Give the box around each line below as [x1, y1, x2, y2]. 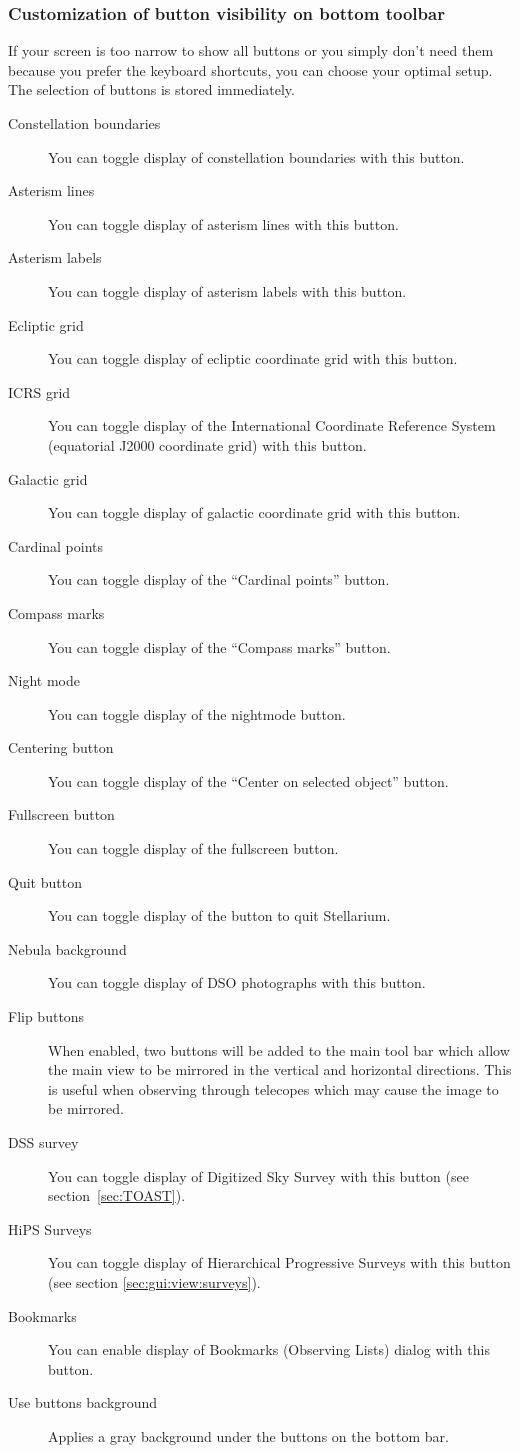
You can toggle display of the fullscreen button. [48, 838, 339, 859]
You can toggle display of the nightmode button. [48, 703, 346, 724]
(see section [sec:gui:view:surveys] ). [48, 1271, 261, 1292]
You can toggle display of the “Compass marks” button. [48, 636, 391, 657]
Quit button [8, 871, 82, 892]
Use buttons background [8, 1392, 158, 1413]
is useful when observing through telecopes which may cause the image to [48, 1078, 499, 1099]
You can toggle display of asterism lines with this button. [48, 213, 399, 234]
